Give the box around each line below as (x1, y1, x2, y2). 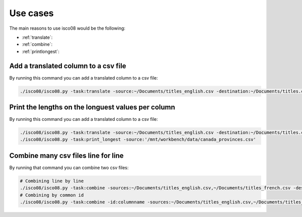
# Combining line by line (20, 178, 84, 184)
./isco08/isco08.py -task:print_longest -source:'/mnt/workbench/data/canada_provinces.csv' (20, 136, 256, 142)
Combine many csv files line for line (9, 151, 124, 160)
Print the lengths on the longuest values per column (9, 103, 176, 112)
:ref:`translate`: (22, 34, 53, 40)
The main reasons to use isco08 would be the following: (9, 25, 126, 31)
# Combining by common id (20, 192, 84, 198)
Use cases (9, 8, 54, 19)
